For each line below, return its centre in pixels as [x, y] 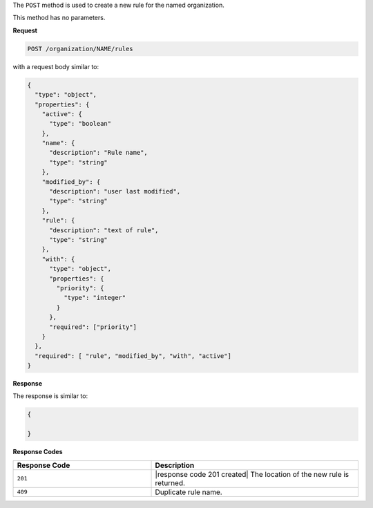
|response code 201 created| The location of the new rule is [252, 474]
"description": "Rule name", [98, 153]
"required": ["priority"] [93, 327]
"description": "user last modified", [115, 191]
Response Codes [38, 452]
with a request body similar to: [56, 66]
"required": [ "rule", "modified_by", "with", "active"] [133, 356]
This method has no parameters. [59, 18]
